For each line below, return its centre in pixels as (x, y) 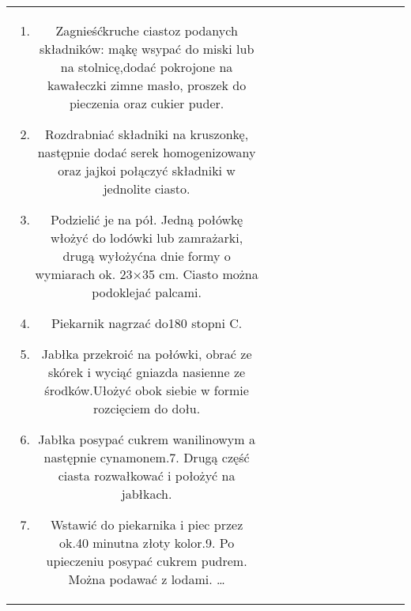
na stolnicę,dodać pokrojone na (147, 67)
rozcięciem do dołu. (147, 408)
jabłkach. (147, 494)
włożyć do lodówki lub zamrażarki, (147, 238)
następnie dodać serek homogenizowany (147, 152)
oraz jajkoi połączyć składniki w (147, 170)
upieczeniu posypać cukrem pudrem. (147, 561)
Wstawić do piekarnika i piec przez (147, 524)
